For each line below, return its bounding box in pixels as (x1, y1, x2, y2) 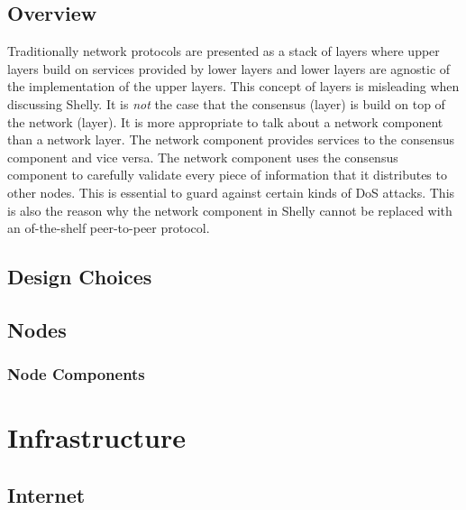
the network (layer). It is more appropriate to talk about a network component (7, 112, 443, 131)
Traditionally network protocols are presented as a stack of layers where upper (7, 42, 440, 60)
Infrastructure (7, 419, 186, 456)
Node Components (7, 363, 145, 385)
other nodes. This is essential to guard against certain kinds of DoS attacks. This (7, 182, 455, 201)
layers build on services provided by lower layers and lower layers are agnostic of (7, 59, 451, 78)
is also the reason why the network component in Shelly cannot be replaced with (7, 200, 452, 219)
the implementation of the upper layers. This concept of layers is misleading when (7, 77, 460, 96)
